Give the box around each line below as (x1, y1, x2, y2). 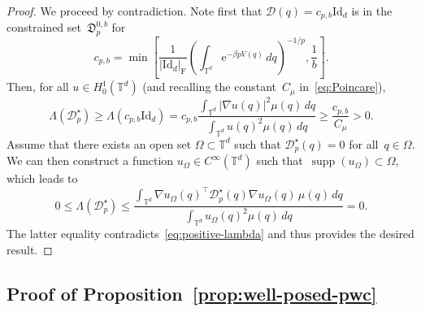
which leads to (7, 170, 78, 187)
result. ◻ (7, 240, 53, 258)
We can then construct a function (7, 152, 174, 169)
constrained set (7, 19, 81, 36)
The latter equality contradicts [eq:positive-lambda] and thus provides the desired (7, 225, 414, 242)
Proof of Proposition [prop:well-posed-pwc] (7, 280, 377, 305)
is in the (351, 2, 393, 19)
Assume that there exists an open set (7, 135, 192, 152)
